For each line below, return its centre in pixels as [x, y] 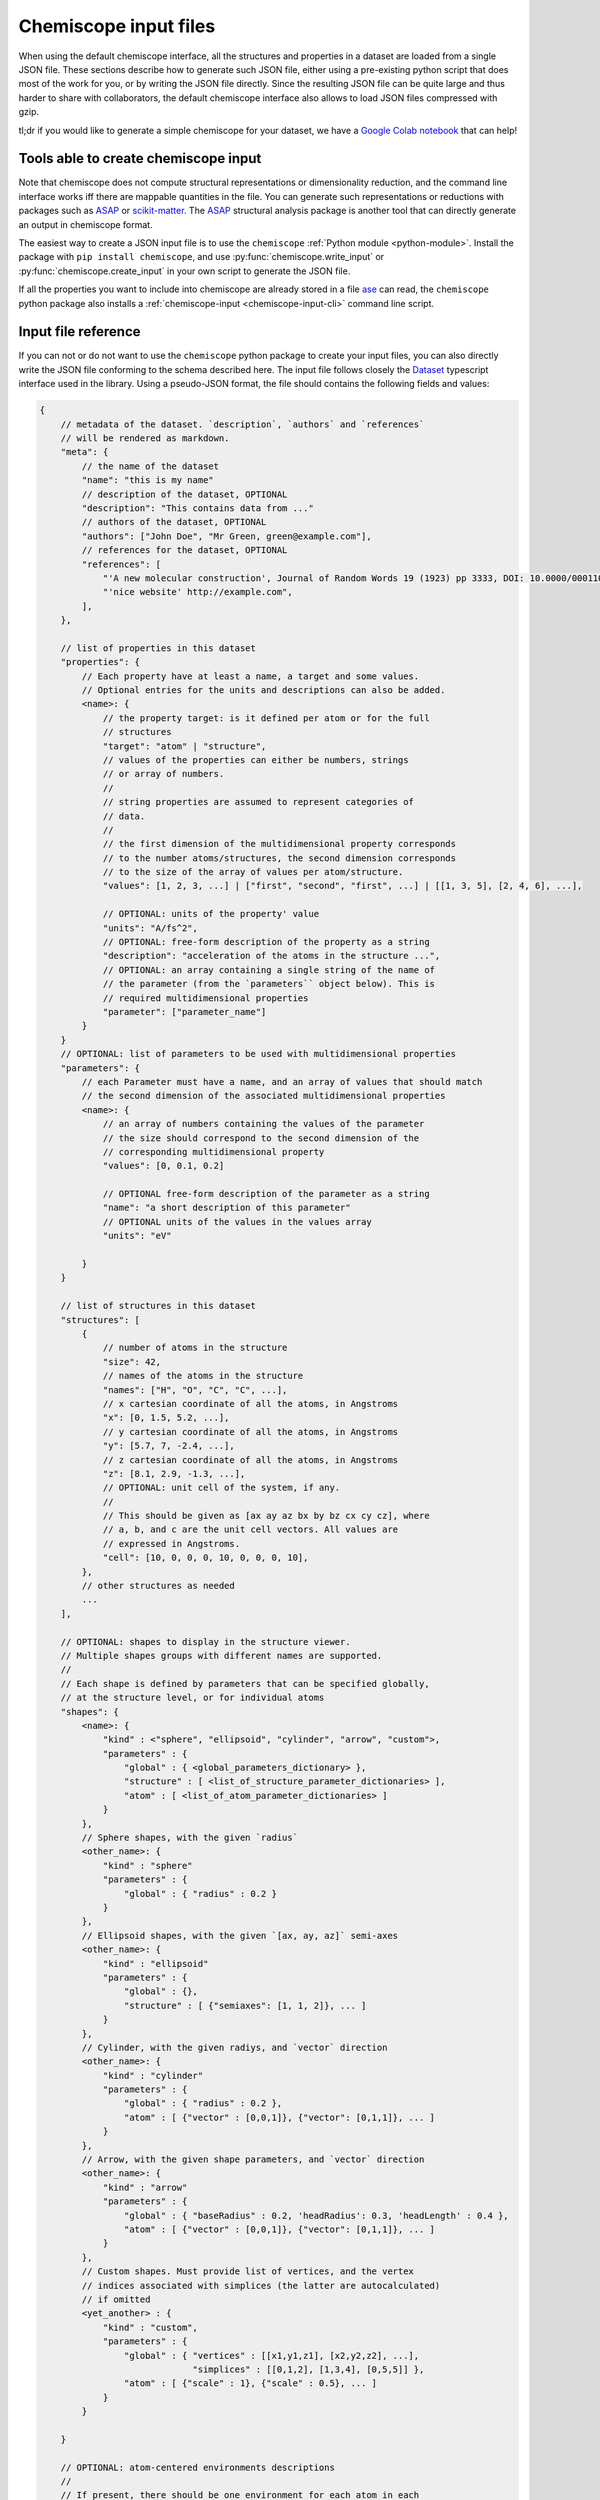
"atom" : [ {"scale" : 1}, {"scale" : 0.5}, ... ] [250, 2383]
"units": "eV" [137, 1236]
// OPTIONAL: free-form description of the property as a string [266, 942]
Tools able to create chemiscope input [140, 158]
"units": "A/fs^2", [150, 928]
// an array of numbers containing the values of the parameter [263, 1124]
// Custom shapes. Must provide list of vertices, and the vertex [248, 2271]
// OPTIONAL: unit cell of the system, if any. [221, 1488]
